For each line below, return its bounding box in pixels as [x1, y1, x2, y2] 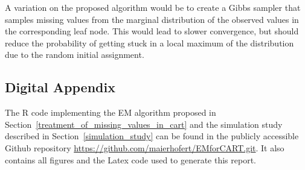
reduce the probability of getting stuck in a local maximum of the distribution [5, 36, 294, 49]
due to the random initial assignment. [5, 48, 144, 61]
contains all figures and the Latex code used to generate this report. [5, 153, 256, 166]
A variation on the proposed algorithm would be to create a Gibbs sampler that [5, 1, 301, 13]
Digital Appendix [5, 78, 115, 96]
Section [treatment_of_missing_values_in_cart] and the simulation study [5, 118, 283, 130]
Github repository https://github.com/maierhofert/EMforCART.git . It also [5, 141, 284, 154]
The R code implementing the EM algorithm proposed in [5, 106, 216, 119]
